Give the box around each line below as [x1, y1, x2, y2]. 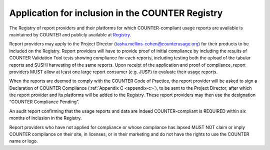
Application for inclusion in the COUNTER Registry [9, 7, 223, 18]
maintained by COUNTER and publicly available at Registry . [9, 31, 131, 37]
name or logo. [9, 138, 38, 144]
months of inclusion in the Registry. [9, 115, 82, 121]
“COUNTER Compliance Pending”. [9, 99, 79, 105]
